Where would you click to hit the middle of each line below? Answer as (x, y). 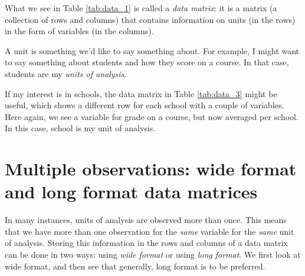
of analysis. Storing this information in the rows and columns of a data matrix (146, 243)
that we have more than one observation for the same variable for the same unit (150, 231)
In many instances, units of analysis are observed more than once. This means (146, 220)
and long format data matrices (131, 192)
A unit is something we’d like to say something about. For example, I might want (152, 50)
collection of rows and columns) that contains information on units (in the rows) (150, 19)
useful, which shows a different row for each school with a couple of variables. (145, 105)
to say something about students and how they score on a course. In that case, (147, 62)
